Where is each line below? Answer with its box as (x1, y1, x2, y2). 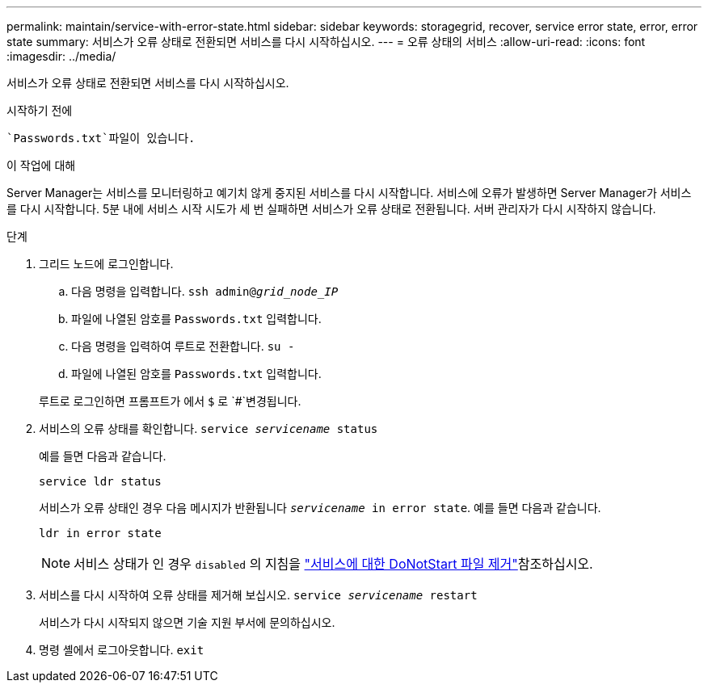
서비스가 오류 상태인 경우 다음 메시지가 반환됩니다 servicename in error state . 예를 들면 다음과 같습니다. (39, 501, 601, 515)
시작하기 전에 (6, 103, 73, 117)
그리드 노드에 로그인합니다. (39, 257, 174, 271)
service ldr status (39, 475, 162, 488)
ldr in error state (39, 527, 162, 540)
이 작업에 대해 (6, 158, 76, 172)
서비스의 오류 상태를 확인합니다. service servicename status (39, 422, 378, 435)
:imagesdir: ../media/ (6, 49, 116, 63)
